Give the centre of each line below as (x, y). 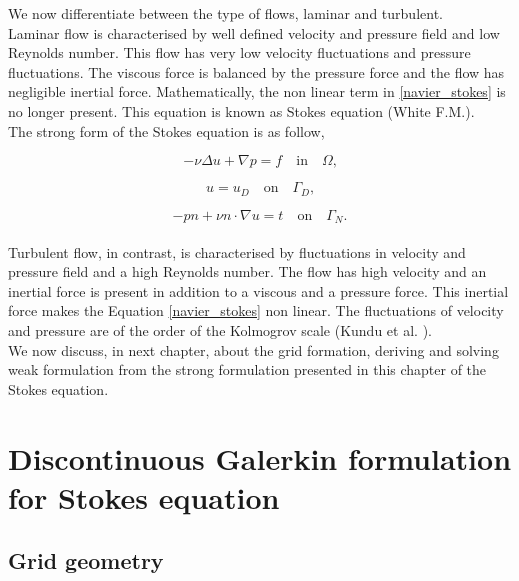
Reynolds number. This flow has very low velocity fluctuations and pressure (239, 52)
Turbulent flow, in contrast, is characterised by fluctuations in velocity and (237, 251)
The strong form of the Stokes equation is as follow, (166, 130)
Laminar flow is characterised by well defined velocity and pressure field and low (254, 32)
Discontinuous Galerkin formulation (260, 457)
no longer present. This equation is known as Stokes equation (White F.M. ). (241, 110)
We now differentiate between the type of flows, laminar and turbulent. (225, 13)
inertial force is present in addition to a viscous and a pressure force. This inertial (258, 290)
